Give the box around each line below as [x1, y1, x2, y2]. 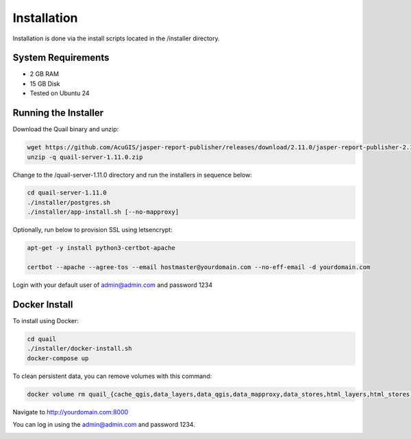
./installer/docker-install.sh [27, 344, 133, 353]
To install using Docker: [12, 316, 79, 325]
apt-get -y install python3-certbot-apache [27, 244, 176, 252]
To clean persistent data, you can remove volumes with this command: [12, 372, 212, 380]
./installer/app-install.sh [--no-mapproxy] [27, 208, 179, 216]
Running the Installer [12, 107, 104, 119]
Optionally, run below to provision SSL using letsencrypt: [12, 226, 173, 234]
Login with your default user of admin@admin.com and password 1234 [12, 281, 213, 289]
